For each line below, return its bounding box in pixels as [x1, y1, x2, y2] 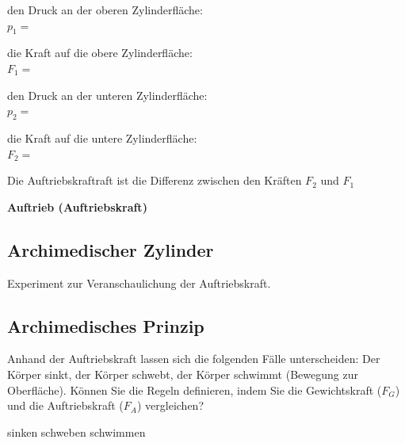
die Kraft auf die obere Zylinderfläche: [7, 44, 193, 61]
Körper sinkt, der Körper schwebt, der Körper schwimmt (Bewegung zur [7, 365, 358, 382]
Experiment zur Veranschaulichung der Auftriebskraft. [7, 274, 271, 291]
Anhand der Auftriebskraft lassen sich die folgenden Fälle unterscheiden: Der [7, 350, 380, 367]
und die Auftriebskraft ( [7, 397, 124, 414]
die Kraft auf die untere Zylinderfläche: [7, 129, 197, 146]
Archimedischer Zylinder [7, 237, 214, 262]
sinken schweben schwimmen [7, 423, 146, 440]
